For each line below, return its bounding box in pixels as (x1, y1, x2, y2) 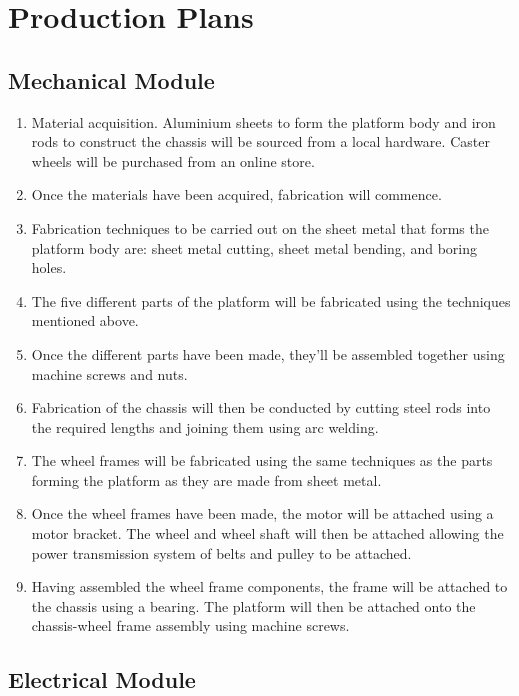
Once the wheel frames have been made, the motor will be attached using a (31, 503, 494, 524)
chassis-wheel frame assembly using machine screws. (31, 615, 350, 636)
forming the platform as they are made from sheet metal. (31, 469, 382, 490)
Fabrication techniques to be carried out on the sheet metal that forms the (31, 217, 489, 238)
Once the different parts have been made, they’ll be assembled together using (31, 343, 505, 364)
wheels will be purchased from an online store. (31, 150, 315, 171)
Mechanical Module (8, 64, 215, 95)
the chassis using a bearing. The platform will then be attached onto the (31, 595, 476, 616)
